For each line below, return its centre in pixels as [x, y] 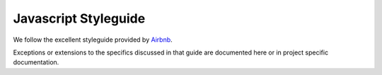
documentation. [36, 62]
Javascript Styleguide [79, 18]
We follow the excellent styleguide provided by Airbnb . [93, 40]
